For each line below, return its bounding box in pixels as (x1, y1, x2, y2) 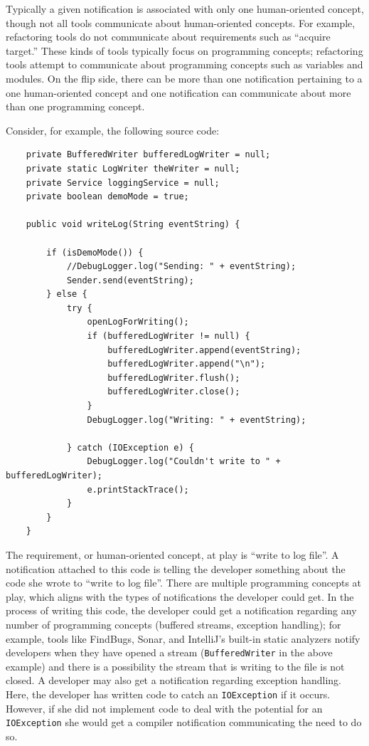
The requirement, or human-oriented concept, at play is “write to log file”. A (6, 547, 339, 562)
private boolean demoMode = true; (26, 191, 189, 202)
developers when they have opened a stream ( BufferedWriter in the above (6, 645, 333, 660)
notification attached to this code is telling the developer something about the (6, 561, 346, 576)
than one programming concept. (6, 99, 145, 114)
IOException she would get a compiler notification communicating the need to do (6, 715, 362, 730)
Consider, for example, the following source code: (6, 122, 220, 137)
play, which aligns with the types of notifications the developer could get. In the (6, 589, 354, 604)
